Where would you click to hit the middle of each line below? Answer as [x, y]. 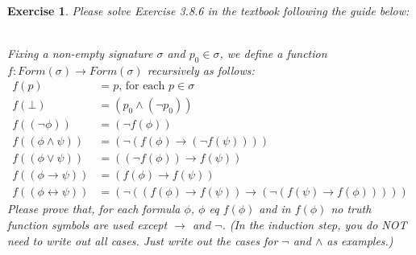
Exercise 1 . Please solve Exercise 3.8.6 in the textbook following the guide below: [208, 10]
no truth [351, 209]
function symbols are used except [87, 224]
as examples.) [360, 240]
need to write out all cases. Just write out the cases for [143, 240]
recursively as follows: [201, 70]
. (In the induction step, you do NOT [314, 224]
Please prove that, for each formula [94, 209]
